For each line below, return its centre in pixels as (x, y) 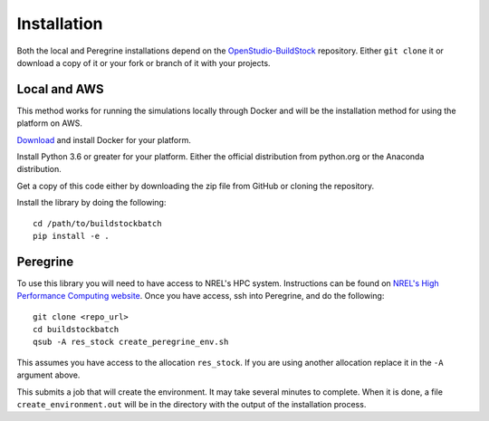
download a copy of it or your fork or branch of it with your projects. (144, 62)
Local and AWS (60, 89)
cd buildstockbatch (76, 330)
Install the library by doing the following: (91, 203)
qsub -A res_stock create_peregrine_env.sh (131, 342)
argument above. (48, 375)
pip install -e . (71, 236)
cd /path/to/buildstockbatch (97, 223)
